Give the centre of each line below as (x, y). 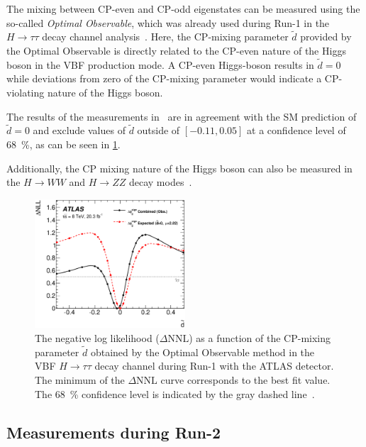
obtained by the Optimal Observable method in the (203, 352)
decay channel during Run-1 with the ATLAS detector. (214, 366)
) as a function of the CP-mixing (260, 337)
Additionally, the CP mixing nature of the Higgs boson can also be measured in (179, 168)
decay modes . (160, 182)
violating (26, 92)
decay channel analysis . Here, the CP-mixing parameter (165, 37)
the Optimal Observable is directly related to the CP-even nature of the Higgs (176, 50)
